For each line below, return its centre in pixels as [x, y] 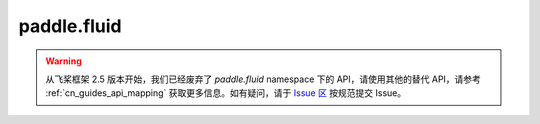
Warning [63, 61]
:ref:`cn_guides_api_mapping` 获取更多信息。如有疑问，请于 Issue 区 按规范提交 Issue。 [226, 93]
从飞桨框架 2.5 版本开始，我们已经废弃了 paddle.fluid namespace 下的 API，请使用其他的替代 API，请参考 [263, 79]
